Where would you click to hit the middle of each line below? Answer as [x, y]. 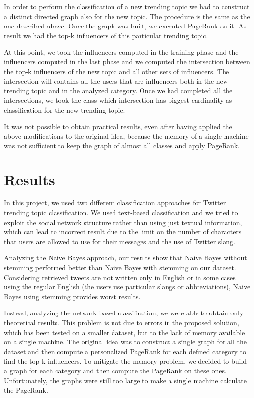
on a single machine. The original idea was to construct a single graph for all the [125, 342]
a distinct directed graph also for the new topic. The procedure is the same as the [127, 16]
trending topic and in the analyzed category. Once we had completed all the [118, 90]
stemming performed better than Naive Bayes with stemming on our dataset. [120, 267]
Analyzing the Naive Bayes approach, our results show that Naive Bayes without [126, 258]
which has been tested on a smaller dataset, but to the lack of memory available [125, 332]
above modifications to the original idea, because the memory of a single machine [126, 136]
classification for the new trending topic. [65, 109]
